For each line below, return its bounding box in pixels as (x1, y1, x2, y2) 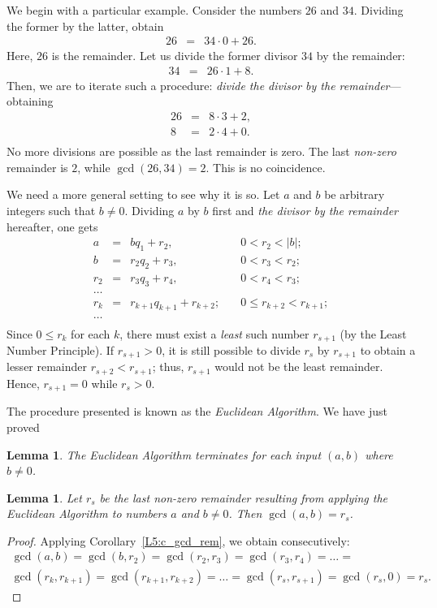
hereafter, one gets (6, 218, 98, 235)
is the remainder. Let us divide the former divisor (51, 47, 298, 64)
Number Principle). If (6, 341, 115, 358)
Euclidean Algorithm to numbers (6, 505, 167, 522)
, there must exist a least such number (119, 325, 309, 342)
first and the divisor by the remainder (212, 201, 398, 218)
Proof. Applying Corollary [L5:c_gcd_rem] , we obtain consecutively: (6, 532, 350, 549)
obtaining (6, 93, 54, 110)
